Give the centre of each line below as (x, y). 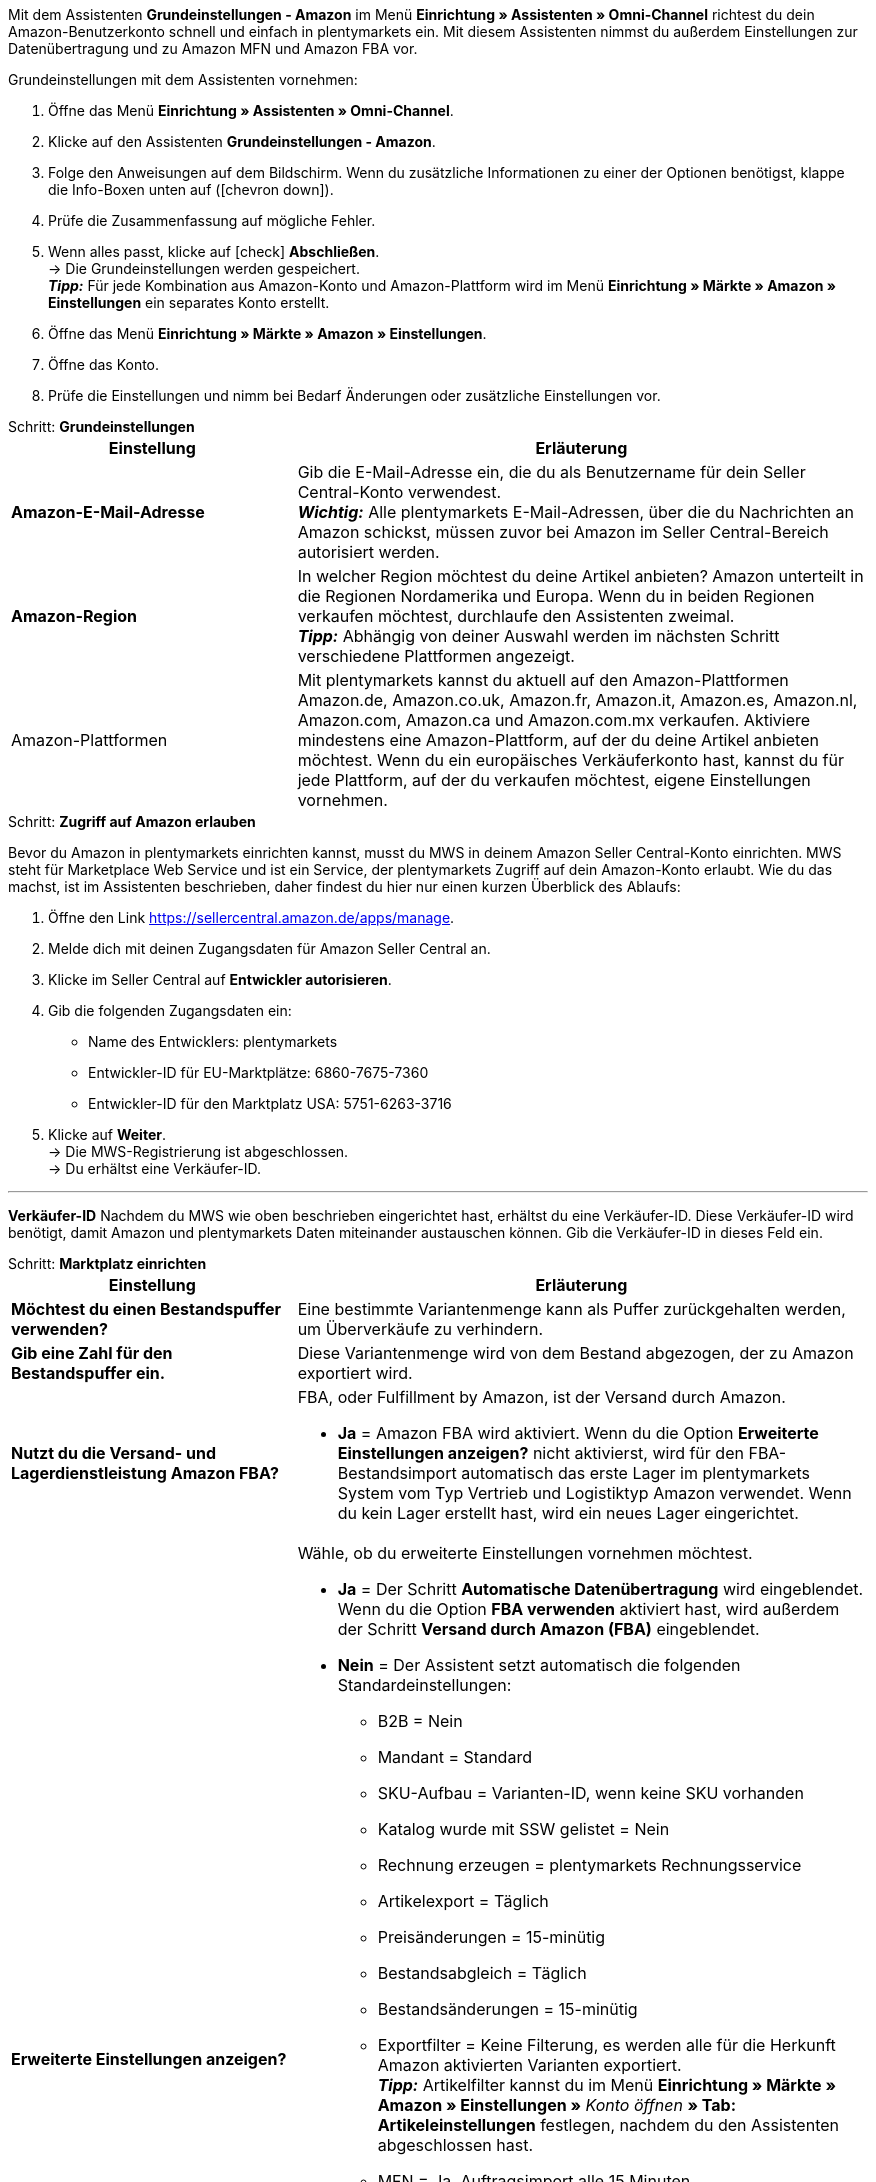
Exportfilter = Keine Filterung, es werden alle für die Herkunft (606, 2045)
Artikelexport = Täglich (463, 1901)
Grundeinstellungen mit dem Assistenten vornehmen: (183, 79)
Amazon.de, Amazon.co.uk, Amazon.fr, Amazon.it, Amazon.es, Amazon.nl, (577, 700)
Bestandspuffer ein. (88, 1373)
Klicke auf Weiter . (107, 1134)
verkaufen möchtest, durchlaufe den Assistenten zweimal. (516, 616)
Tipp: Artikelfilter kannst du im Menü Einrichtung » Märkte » (606, 2085)
